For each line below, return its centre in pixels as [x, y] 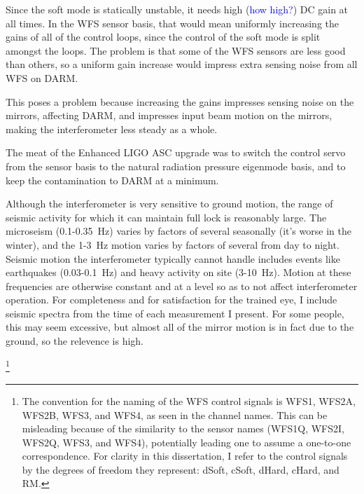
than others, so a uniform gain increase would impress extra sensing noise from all [182, 64]
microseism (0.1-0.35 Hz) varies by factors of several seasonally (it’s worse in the [178, 231]
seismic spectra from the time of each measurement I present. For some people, [175, 313]
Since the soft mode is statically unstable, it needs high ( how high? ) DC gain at [177, 9]
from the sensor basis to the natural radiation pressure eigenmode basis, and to [176, 166]
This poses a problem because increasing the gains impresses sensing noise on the [180, 101]
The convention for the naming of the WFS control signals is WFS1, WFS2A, [189, 400]
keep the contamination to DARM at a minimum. [112, 180]
